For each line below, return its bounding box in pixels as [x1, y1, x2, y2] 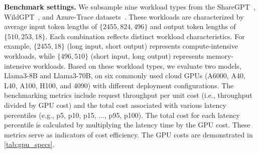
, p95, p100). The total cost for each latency [104, 109, 240, 120]
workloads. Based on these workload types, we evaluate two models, [33, 60, 241, 71]
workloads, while [4, 50, 55, 61]
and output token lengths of [150, 21, 236, 32]
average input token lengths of [4, 21, 97, 32]
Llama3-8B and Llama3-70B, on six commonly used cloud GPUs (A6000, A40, [4, 70, 245, 81]
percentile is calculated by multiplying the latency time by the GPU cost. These [4, 119, 250, 130]
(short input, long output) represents [90, 50, 204, 61]
